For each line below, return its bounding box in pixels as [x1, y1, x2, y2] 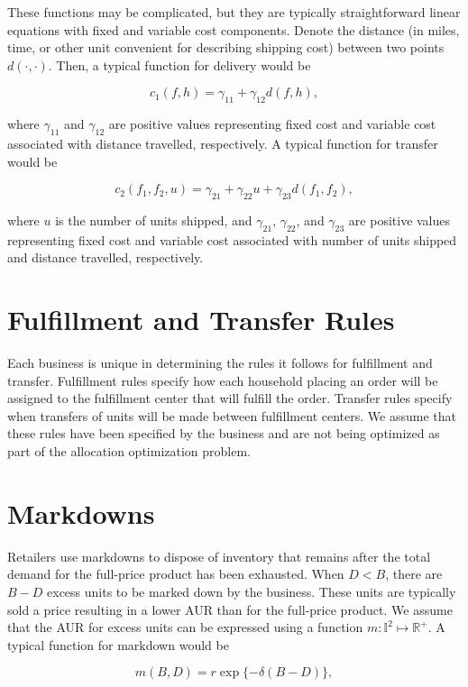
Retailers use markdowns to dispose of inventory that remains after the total [7, 546, 431, 565]
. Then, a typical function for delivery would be [48, 55, 311, 74]
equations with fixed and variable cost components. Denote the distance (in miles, [7, 20, 460, 39]
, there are [385, 564, 443, 583]
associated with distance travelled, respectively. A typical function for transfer [7, 133, 438, 152]
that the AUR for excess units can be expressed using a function [7, 618, 363, 637]
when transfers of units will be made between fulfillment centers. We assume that [7, 406, 456, 425]
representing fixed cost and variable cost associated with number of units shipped [7, 230, 457, 249]
